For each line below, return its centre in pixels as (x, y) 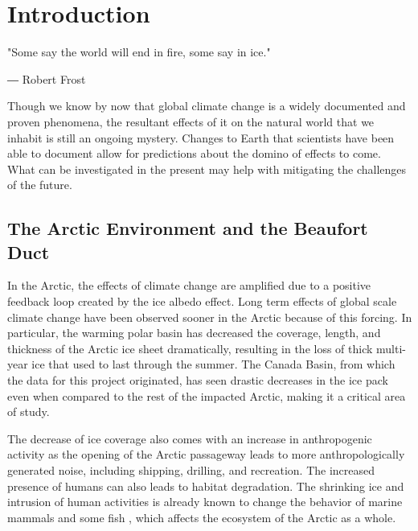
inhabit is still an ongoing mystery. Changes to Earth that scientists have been (201, 137)
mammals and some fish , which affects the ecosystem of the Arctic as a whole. (202, 517)
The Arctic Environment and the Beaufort (188, 228)
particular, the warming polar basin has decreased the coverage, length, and (194, 333)
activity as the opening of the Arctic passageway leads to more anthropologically (206, 454)
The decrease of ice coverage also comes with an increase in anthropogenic (190, 438)
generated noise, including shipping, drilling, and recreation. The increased (191, 470)
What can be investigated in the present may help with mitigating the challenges (207, 169)
